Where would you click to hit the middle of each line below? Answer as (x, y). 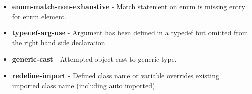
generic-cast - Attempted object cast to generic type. (94, 59)
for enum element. (39, 16)
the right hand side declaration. (60, 42)
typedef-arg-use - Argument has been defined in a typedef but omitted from (130, 33)
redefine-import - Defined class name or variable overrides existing (115, 75)
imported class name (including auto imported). (84, 85)
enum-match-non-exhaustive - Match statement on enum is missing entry (128, 6)
